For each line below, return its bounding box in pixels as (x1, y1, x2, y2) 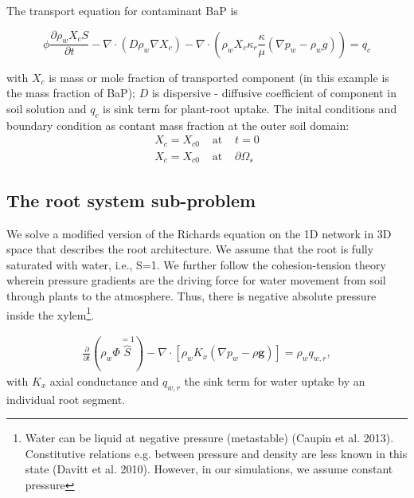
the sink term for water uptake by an (184, 372, 365, 389)
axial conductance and (49, 372, 159, 389)
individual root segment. (6, 390, 126, 407)
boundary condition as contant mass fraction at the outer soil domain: (6, 116, 350, 133)
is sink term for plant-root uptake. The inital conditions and (103, 100, 397, 117)
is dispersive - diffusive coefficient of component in (151, 84, 397, 101)
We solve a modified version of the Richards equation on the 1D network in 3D (6, 225, 392, 241)
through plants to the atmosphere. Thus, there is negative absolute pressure (6, 287, 377, 304)
